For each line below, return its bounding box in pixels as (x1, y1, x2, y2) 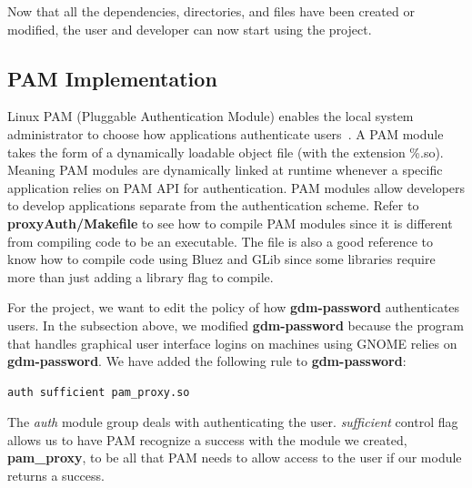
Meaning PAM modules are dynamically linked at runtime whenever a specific (7, 160, 443, 179)
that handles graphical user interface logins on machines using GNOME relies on (7, 333, 457, 352)
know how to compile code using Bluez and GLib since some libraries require (7, 249, 436, 269)
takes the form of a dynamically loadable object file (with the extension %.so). (7, 142, 444, 161)
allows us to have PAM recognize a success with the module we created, (7, 430, 407, 449)
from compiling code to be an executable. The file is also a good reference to (7, 231, 434, 250)
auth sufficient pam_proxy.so (7, 385, 190, 399)
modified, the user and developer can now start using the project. (7, 19, 372, 38)
